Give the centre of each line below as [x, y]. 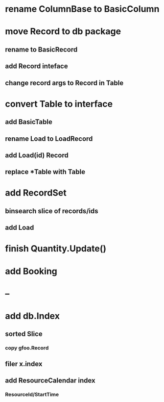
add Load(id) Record [37, 155]
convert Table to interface [59, 104]
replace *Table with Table [45, 172]
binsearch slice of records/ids [52, 211]
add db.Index [33, 316]
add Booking [31, 271]
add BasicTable [29, 122]
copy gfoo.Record [27, 348]
